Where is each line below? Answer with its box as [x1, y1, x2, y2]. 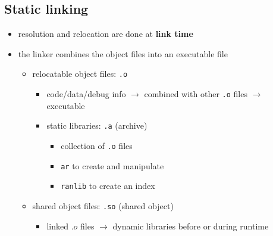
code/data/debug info [46, 88, 126, 100]
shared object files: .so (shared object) [32, 199, 174, 212]
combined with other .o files [144, 88, 247, 100]
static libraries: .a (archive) [46, 119, 148, 132]
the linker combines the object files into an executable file [18, 47, 228, 60]
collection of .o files [61, 139, 133, 151]
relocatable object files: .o [32, 67, 128, 80]
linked [46, 219, 68, 232]
